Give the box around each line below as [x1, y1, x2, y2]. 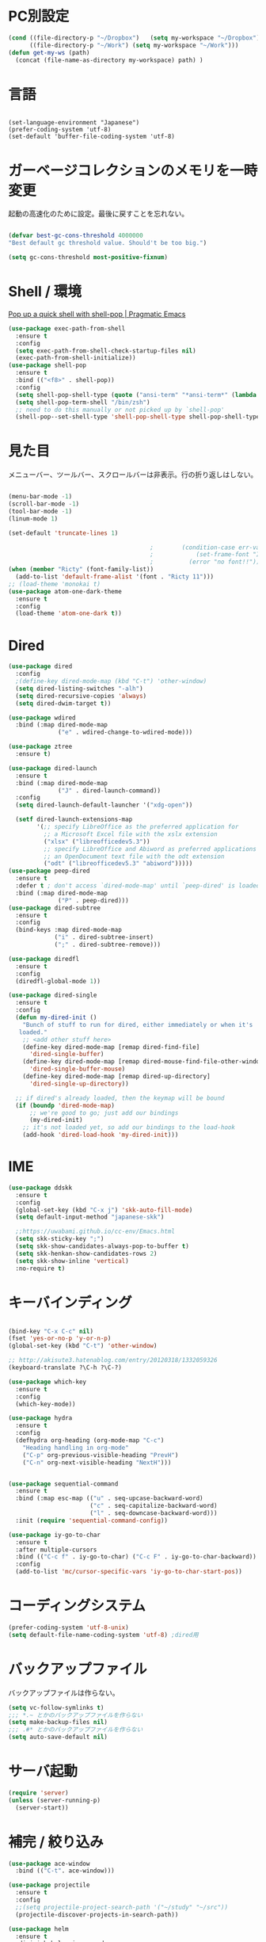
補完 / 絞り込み [8, 1833, 104, 1851]
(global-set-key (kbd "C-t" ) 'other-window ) [8, 1342, 158, 1350]
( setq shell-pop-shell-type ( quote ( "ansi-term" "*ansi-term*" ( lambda [15, 391, 257, 399]
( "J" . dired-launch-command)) [58, 786, 161, 795]
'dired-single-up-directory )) [28, 1079, 129, 1088]
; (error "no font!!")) [150, 558, 260, 567]
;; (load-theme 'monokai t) [8, 580, 101, 588]
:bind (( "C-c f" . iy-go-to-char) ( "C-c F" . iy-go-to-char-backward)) [15, 1553, 257, 1561]
